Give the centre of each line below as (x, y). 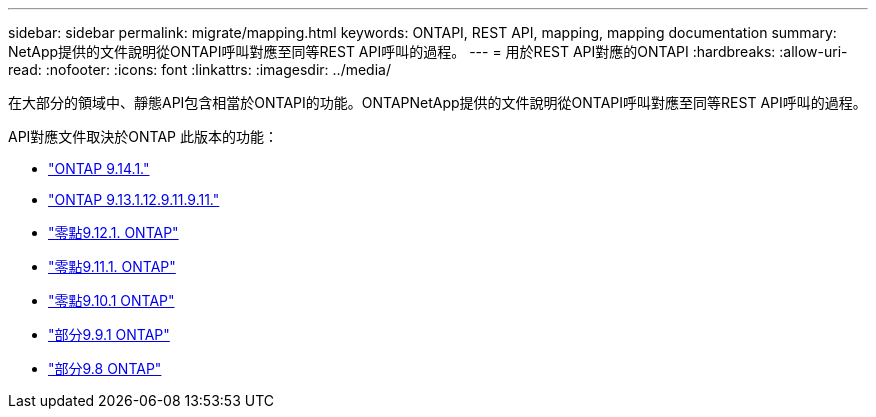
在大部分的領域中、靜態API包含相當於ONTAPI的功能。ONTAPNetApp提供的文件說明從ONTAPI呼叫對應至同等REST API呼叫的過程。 (437, 102)
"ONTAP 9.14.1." (99, 168)
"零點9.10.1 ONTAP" (111, 300)
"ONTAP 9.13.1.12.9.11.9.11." (134, 199)
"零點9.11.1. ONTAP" (112, 266)
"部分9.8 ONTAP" (105, 368)
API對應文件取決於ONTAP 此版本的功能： (143, 136)
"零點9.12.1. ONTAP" (113, 232)
